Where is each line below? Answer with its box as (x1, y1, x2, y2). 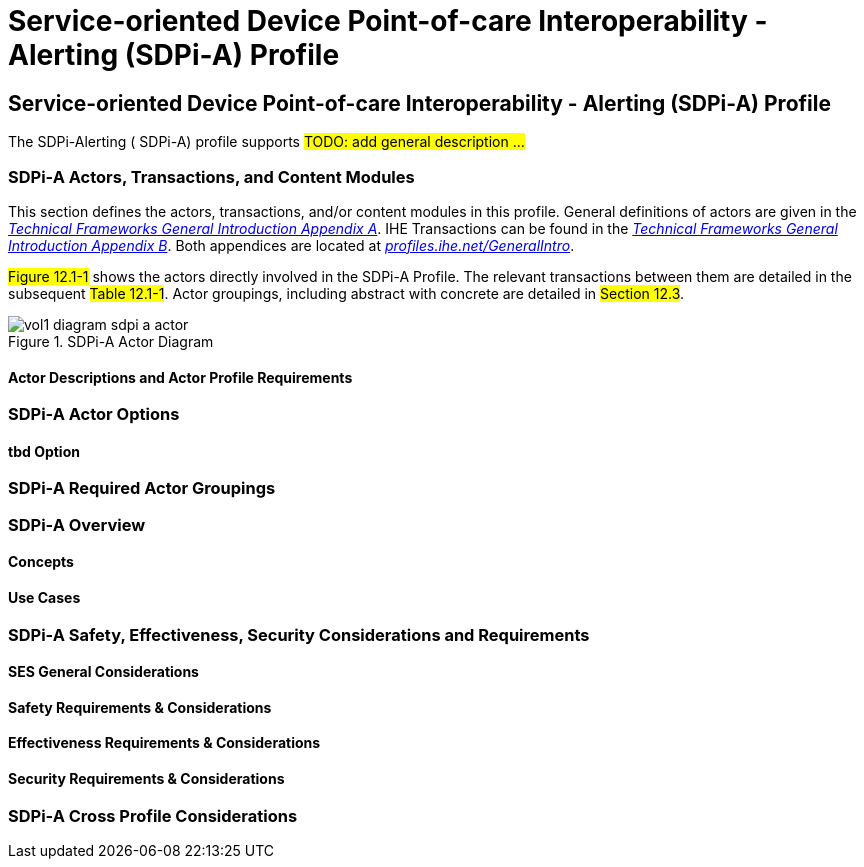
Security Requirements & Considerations (8, 770, 285, 787)
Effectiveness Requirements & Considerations (8, 734, 321, 752)
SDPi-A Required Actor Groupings (8, 478, 276, 499)
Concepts (8, 553, 74, 571)
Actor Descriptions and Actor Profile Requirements (8, 368, 353, 386)
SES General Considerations (8, 663, 199, 681)
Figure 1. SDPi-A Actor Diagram (8, 332, 214, 350)
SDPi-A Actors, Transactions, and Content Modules (8, 166, 415, 187)
